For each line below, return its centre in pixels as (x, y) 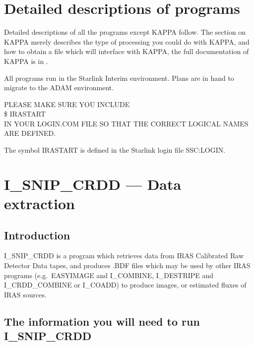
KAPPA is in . (26, 61)
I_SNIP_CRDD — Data (93, 184)
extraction (39, 203)
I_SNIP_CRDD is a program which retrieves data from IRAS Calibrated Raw (124, 256)
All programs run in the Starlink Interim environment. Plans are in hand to (119, 78)
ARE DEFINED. (30, 133)
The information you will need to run (102, 321)
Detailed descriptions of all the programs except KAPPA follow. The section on (125, 32)
